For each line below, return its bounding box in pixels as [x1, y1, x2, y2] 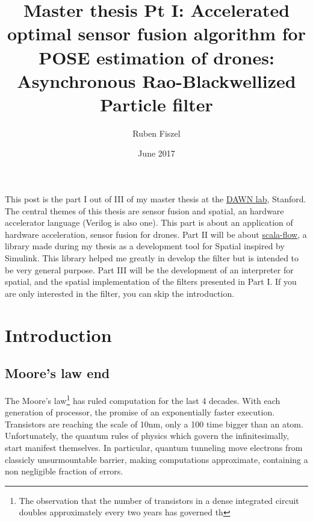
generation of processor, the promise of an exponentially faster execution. [5, 406, 275, 418]
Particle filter [100, 92, 213, 116]
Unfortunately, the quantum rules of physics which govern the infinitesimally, [5, 429, 290, 442]
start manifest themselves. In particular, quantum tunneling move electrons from [5, 441, 303, 454]
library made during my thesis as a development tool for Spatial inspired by [5, 240, 285, 252]
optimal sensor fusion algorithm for [7, 21, 306, 46]
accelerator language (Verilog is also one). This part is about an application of [5, 216, 293, 229]
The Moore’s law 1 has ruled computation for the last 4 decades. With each [5, 392, 280, 406]
